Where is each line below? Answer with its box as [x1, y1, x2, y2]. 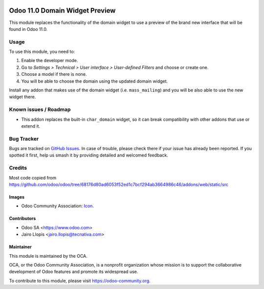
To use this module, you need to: [9, 49, 75, 55]
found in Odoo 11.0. [9, 26, 48, 32]
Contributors [9, 216, 36, 222]
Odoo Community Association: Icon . [21, 203, 94, 209]
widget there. [9, 94, 36, 100]
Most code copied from [9, 175, 56, 180]
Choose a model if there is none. [21, 71, 87, 77]
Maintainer [9, 244, 32, 250]
